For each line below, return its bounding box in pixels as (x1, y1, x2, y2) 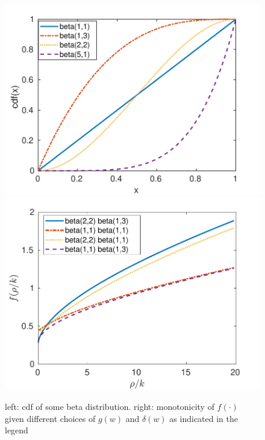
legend (5, 424, 28, 436)
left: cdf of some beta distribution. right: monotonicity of (5, 400, 214, 413)
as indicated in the (169, 412, 238, 424)
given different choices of (5, 412, 96, 424)
